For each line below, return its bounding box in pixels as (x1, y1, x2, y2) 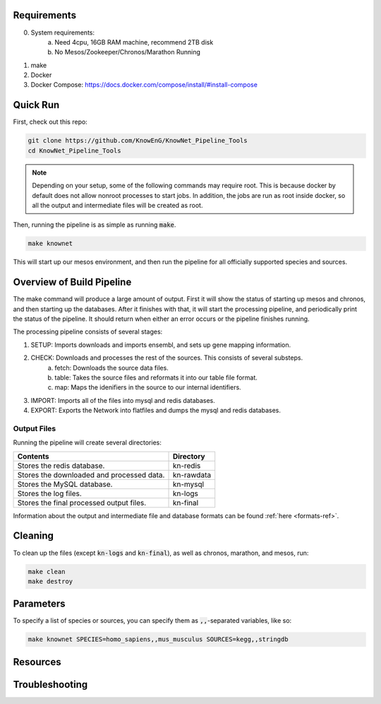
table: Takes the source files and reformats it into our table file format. (54, 373, 258, 382)
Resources (13, 656, 61, 668)
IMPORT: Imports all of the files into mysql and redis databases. (30, 396, 215, 404)
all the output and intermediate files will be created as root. (32, 201, 203, 209)
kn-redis (172, 460, 201, 470)
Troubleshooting (13, 679, 88, 691)
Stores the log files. (17, 488, 83, 498)
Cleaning (13, 530, 54, 542)
